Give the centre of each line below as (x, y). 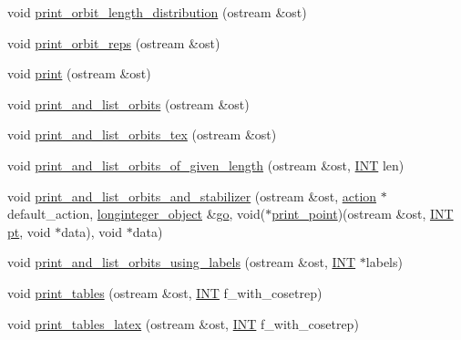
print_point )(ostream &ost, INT (363, 214)
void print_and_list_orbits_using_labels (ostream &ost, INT (182, 262)
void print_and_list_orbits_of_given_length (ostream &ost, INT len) (206, 165)
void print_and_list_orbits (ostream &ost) (128, 103)
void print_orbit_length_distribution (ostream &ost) (157, 12)
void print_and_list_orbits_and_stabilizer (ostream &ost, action (192, 196)
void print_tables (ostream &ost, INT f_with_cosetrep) (165, 292)
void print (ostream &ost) (79, 73)
